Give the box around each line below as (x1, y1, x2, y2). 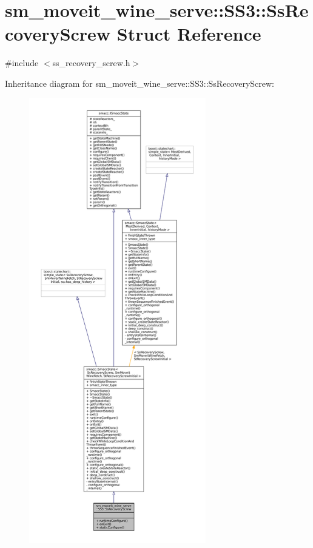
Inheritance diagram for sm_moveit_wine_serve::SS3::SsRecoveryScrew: (5, 76, 274, 89)
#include (5, 56, 39, 69)
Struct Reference (116, 21, 261, 46)
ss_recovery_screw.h (52, 56, 130, 69)
